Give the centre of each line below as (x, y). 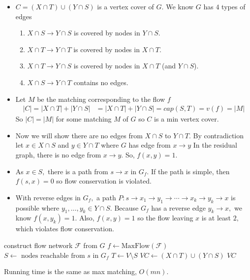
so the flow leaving (165, 218)
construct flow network (38, 245)
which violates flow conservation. (65, 229)
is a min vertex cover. (187, 119)
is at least (216, 218)
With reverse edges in (48, 197)
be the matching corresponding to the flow (101, 99)
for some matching (84, 119)
